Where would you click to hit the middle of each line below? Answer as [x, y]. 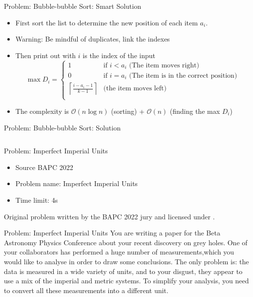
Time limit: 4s [37, 200]
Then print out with [46, 55]
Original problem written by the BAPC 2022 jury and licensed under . [109, 216]
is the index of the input [119, 55]
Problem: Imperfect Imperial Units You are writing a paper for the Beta [112, 233]
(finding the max [195, 111]
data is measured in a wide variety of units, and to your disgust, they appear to [123, 271]
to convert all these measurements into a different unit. [86, 290]
